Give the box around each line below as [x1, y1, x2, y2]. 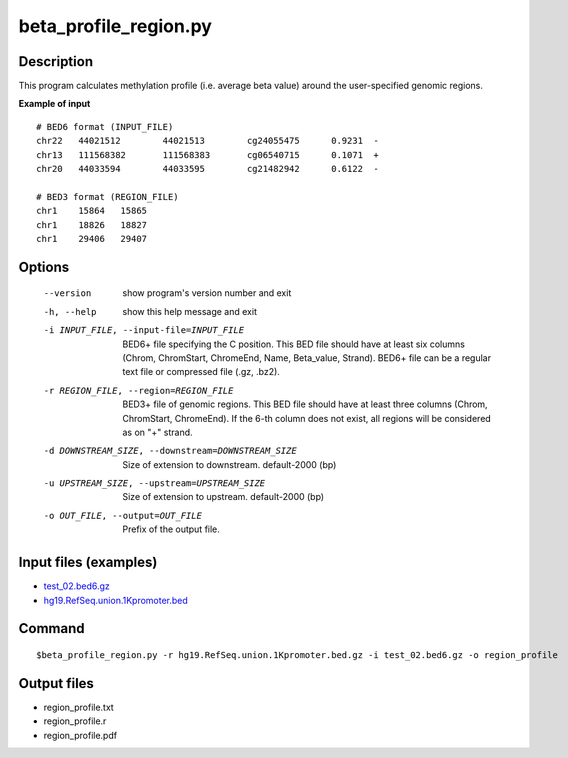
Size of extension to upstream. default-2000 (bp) [122, 491, 325, 503]
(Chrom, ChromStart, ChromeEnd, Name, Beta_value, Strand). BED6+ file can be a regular [122, 351, 492, 364]
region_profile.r [43, 715, 107, 727]
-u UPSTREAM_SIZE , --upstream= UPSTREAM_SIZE [43, 478, 266, 489]
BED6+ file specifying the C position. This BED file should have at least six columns [122, 338, 465, 350]
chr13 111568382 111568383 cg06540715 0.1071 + [36, 149, 379, 160]
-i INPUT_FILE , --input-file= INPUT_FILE [43, 325, 245, 336]
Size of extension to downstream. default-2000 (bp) [122, 458, 337, 470]
